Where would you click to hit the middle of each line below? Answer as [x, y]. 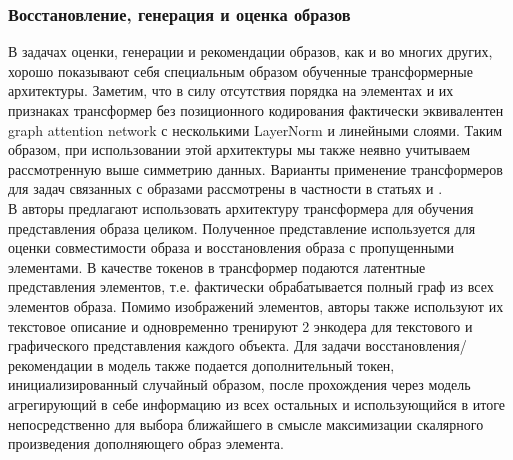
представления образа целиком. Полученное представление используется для [242, 227]
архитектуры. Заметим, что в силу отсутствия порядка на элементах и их [231, 90]
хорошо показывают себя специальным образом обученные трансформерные [240, 70]
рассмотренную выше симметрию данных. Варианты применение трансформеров [255, 168]
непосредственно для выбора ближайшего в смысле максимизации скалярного [246, 423]
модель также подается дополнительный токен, [251, 364]
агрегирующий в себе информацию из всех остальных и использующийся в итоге [256, 403]
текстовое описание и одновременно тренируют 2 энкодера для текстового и [240, 325]
